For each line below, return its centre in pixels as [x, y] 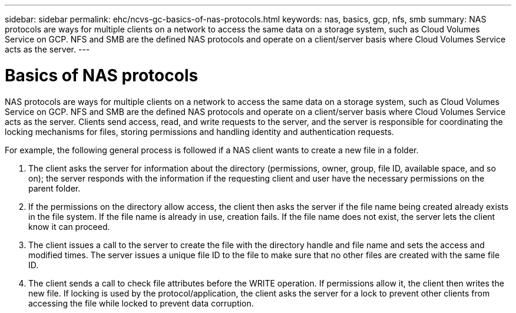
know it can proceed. [69, 226]
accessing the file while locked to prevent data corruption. [141, 303]
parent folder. [54, 188]
